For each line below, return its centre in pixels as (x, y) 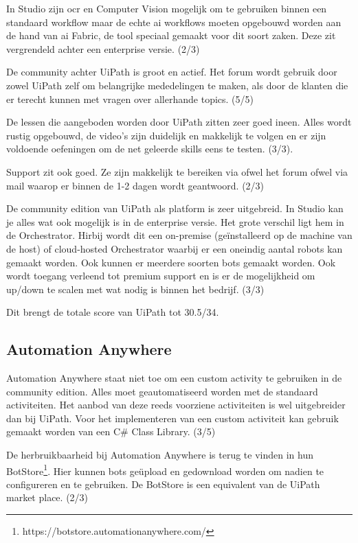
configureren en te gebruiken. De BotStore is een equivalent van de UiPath (163, 484)
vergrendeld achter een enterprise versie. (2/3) (103, 48)
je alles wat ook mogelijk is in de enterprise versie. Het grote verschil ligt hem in (175, 221)
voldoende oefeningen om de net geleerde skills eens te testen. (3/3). (150, 149)
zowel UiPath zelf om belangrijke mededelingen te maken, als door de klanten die (177, 85)
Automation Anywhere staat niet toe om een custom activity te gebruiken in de (174, 378)
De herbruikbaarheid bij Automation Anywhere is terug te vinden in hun (160, 455)
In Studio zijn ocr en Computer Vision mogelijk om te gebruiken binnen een (167, 8)
